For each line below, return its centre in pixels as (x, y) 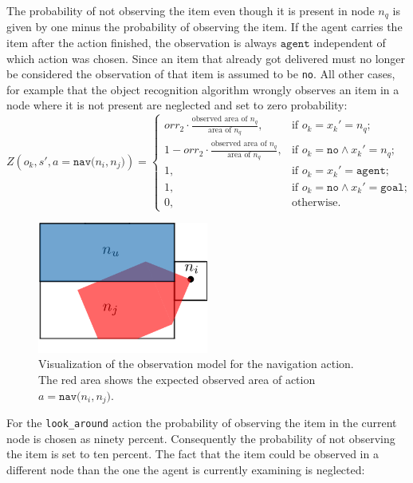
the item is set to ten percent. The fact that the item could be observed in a (193, 454)
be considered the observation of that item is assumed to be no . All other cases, (201, 74)
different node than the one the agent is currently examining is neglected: (186, 469)
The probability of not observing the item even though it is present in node (191, 10)
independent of (350, 43)
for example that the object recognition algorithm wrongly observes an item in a (203, 89)
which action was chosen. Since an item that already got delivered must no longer (206, 58)
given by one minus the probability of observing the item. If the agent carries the (205, 27)
